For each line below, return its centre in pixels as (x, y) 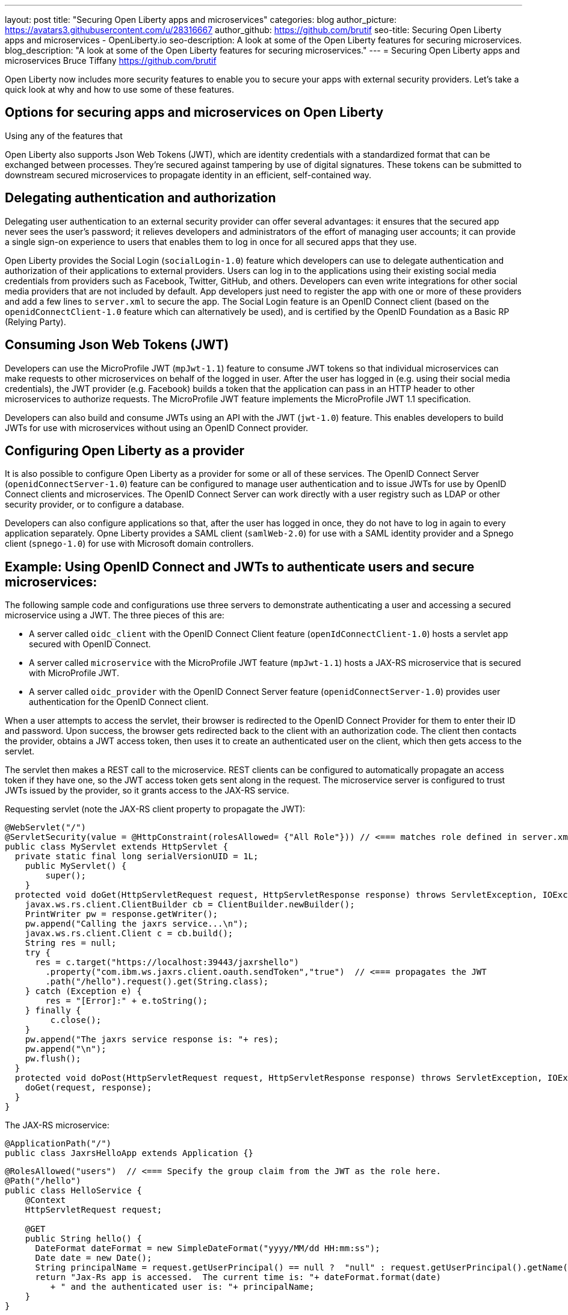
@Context (45, 1200)
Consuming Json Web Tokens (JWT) (117, 345)
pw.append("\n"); (66, 1049)
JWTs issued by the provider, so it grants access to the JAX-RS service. (147, 791)
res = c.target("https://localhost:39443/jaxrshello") (167, 962)
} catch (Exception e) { (83, 991)
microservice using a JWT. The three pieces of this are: (115, 615)
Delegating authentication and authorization (140, 198)
